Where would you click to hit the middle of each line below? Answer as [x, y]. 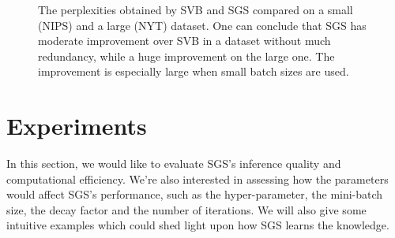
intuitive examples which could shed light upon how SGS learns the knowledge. [198, 225]
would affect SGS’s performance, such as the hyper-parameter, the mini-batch [195, 194]
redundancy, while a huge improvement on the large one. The [186, 56]
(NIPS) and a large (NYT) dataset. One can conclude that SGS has [202, 25]
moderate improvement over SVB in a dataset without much [184, 41]
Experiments [77, 126]
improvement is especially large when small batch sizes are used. [194, 71]
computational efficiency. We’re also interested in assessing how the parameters [197, 178]
